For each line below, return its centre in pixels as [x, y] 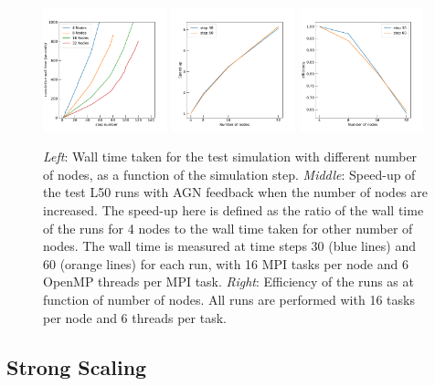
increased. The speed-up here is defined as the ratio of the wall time [233, 210]
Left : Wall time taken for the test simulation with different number [230, 156]
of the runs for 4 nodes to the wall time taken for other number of [228, 228]
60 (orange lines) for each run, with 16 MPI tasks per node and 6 [226, 263]
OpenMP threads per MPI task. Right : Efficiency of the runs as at [228, 282]
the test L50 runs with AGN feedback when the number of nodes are [236, 192]
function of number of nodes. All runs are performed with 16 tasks [229, 300]
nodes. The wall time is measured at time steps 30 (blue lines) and [230, 246]
